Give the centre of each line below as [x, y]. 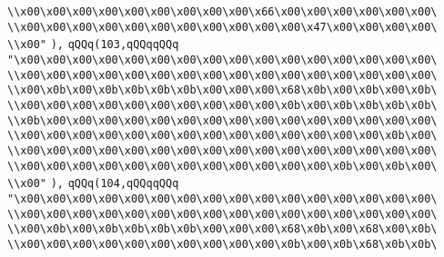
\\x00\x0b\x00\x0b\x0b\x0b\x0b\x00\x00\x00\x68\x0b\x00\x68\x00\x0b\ [222, 229]
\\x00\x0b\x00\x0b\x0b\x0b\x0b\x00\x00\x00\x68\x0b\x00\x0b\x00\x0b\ [222, 90]
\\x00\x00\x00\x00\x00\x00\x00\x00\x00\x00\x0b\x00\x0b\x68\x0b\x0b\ [222, 244]
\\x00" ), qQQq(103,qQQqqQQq [93, 45]
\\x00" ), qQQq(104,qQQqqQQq [93, 184]
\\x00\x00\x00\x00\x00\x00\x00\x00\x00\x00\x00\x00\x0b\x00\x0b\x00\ [222, 166]
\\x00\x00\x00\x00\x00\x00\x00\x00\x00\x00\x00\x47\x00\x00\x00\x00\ [222, 27]
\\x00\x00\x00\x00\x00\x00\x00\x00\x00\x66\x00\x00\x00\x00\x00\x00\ [222, 12]
